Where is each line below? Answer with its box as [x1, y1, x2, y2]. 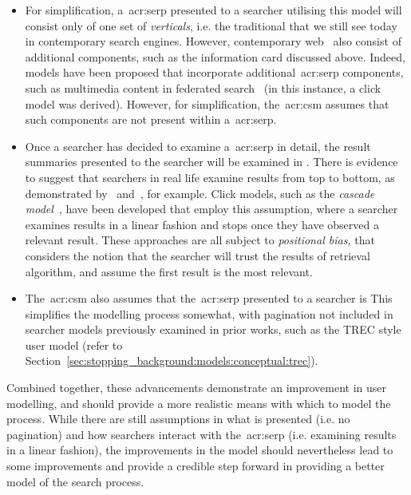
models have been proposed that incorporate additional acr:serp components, [25, 64, 404, 81]
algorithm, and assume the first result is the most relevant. [25, 263, 313, 279]
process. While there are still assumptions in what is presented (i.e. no [6, 410, 350, 427]
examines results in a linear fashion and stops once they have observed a [25, 216, 379, 232]
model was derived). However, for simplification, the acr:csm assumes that [25, 95, 389, 112]
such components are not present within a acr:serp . [25, 111, 277, 128]
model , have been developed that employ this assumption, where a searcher [25, 200, 398, 217]
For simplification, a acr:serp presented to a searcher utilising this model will [25, 2, 402, 18]
